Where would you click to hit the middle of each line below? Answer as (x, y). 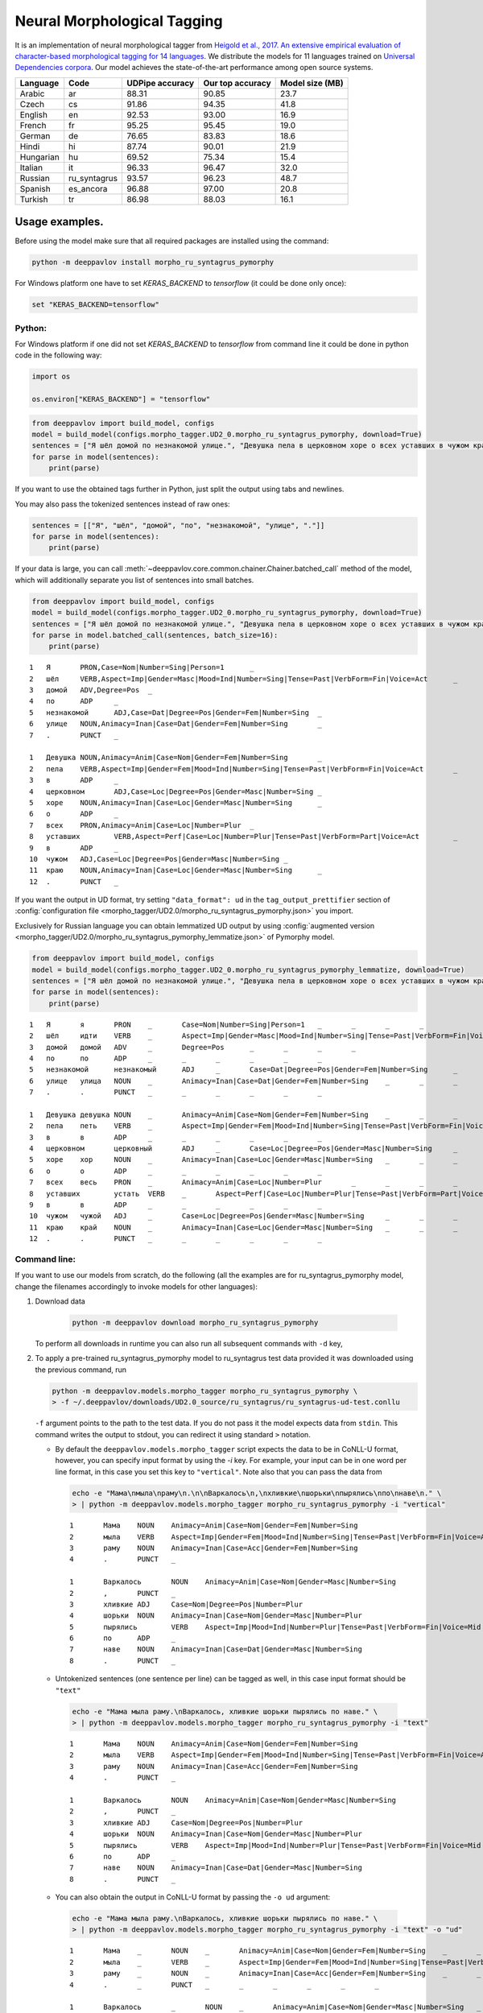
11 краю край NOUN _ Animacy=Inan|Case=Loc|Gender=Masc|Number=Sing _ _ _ (244, 1227)
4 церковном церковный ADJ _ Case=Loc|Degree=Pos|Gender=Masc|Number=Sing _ (244, 1149)
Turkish (34, 199)
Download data (60, 1301)
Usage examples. (59, 222)
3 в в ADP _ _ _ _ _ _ (175, 1137)
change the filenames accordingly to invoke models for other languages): (136, 1286)
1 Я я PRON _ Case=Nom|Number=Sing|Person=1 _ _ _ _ (227, 1024)
